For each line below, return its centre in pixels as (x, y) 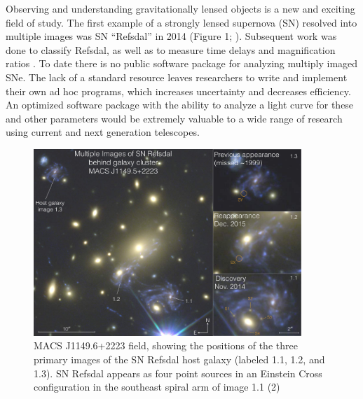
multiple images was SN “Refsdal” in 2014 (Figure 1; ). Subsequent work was (171, 36)
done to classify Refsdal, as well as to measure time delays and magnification (171, 49)
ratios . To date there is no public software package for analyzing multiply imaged (182, 63)
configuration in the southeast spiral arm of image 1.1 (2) (157, 387)
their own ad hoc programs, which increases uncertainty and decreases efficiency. (178, 91)
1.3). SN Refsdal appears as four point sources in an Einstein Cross (178, 373)
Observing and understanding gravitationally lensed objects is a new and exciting (180, 8)
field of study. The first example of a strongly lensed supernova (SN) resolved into (181, 22)
